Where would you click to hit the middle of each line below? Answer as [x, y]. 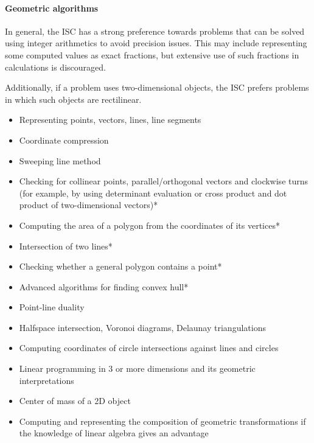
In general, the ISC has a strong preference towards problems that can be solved [155, 31]
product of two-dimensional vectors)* [89, 205]
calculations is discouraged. [55, 67]
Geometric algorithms [52, 8]
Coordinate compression [64, 140]
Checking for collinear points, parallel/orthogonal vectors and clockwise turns [164, 181]
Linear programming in [62, 368]
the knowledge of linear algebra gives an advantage [114, 433]
